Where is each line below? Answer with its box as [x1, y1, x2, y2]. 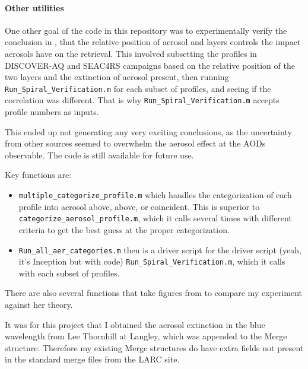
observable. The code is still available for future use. [5, 148, 194, 161]
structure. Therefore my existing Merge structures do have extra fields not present [5, 341, 304, 354]
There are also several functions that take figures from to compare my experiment [5, 287, 303, 299]
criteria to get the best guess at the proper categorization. [18, 223, 230, 236]
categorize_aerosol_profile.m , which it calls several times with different [18, 212, 292, 224]
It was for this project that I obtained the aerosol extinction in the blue [5, 318, 265, 330]
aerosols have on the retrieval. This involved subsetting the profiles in [5, 47, 257, 59]
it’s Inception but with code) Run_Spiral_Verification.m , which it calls [18, 255, 285, 268]
